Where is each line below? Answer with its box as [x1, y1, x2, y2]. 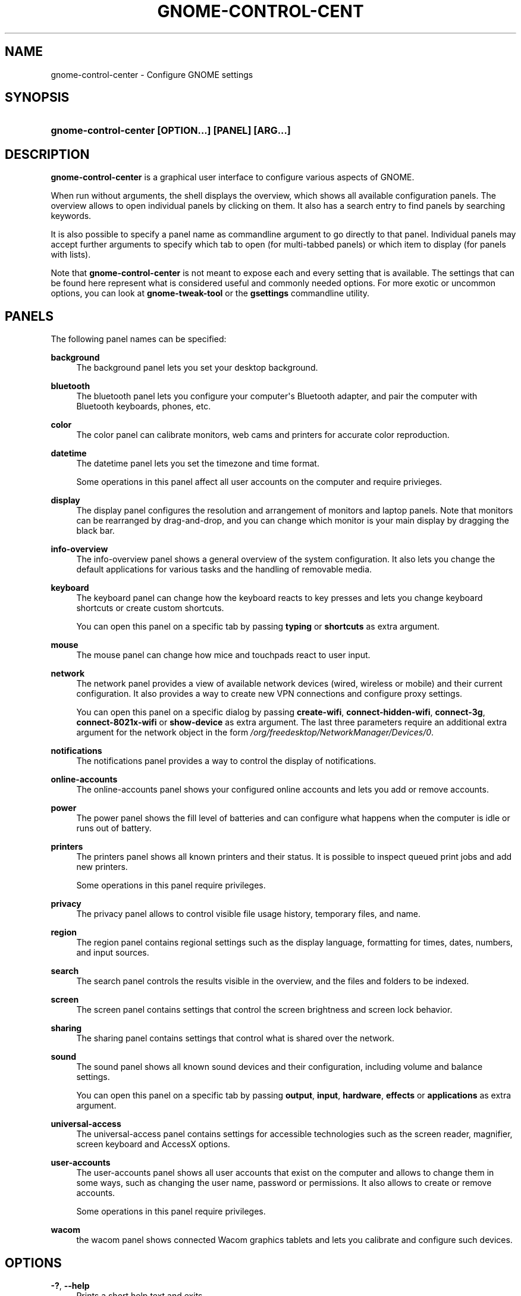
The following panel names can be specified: [51, 334, 227, 345]
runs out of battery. [76, 823, 152, 834]
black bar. [76, 525, 115, 536]
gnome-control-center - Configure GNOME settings [51, 69, 253, 80]
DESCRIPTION [5, 146, 90, 162]
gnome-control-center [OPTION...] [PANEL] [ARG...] [51, 124, 291, 137]
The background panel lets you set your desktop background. [76, 362, 318, 373]
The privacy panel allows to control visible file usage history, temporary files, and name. [76, 909, 421, 919]
